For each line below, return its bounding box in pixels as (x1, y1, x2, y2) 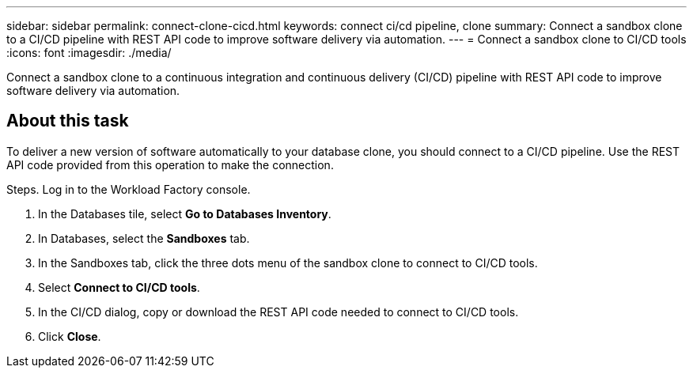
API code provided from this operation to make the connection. (6, 157, 334, 172)
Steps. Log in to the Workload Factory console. (6, 182, 251, 196)
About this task (6, 111, 129, 131)
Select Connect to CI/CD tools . (38, 280, 200, 294)
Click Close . (38, 329, 101, 343)
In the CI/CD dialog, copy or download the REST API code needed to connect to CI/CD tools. (38, 304, 519, 319)
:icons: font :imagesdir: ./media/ (6, 46, 172, 59)
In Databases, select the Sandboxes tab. (38, 231, 250, 245)
